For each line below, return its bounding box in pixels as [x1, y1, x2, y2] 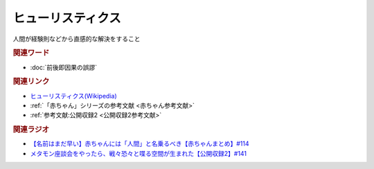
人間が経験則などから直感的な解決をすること [12, 35, 141, 43]
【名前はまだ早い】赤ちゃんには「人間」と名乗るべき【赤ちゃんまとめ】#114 [30, 139, 249, 148]
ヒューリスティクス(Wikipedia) [30, 91, 117, 100]
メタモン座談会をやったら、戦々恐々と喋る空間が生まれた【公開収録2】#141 [30, 149, 247, 157]
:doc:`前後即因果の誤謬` [30, 63, 98, 71]
